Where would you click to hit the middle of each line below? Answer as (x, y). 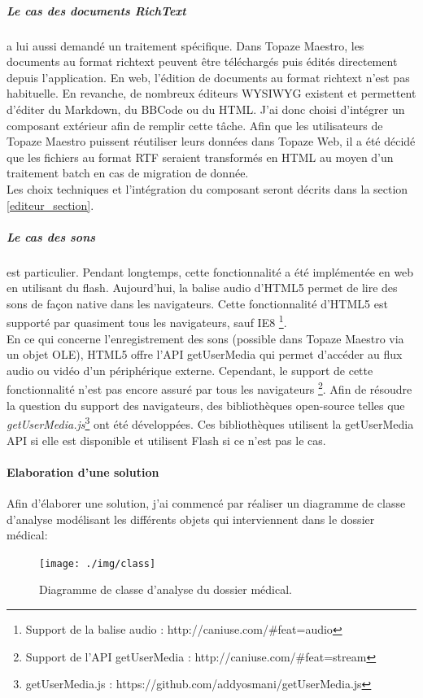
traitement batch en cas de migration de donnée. (128, 173)
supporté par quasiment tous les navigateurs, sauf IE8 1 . (147, 321)
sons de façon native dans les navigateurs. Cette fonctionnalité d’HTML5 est (197, 303)
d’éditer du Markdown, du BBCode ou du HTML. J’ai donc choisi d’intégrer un (206, 109)
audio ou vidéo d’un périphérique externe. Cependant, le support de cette (190, 370)
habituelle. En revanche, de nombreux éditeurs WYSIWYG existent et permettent (211, 93)
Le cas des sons (51, 236)
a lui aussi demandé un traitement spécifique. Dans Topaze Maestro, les (185, 45)
